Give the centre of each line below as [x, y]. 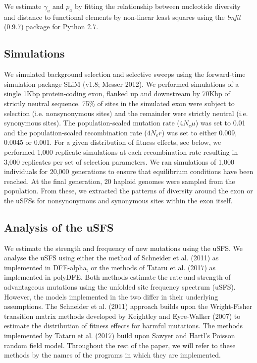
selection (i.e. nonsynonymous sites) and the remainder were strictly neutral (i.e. [126, 113]
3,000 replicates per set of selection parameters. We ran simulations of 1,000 [119, 161]
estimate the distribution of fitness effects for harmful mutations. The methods [124, 326]
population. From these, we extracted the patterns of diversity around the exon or [128, 191]
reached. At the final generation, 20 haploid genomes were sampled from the [120, 181]
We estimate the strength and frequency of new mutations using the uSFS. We [124, 248]
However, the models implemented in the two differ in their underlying [111, 296]
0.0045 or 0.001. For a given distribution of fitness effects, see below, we [113, 142]
